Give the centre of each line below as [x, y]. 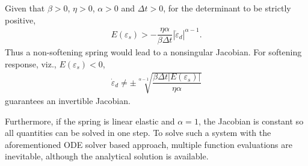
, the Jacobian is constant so [251, 121]
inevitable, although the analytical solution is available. [107, 156]
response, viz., [31, 63]
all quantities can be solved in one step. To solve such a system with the [138, 133]
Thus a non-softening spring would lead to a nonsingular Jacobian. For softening [153, 52]
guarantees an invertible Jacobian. [68, 101]
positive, [20, 20]
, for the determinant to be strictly [227, 8]
